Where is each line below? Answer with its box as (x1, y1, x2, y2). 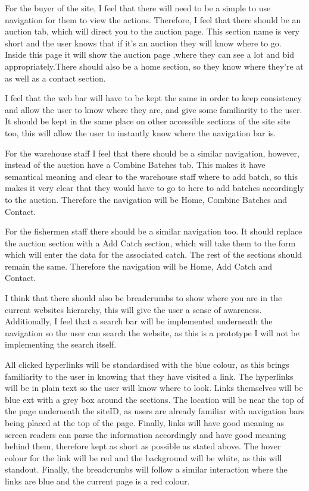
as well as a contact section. (5, 71, 106, 84)
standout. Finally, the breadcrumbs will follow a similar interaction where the (5, 463, 288, 476)
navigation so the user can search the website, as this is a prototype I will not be (5, 326, 299, 339)
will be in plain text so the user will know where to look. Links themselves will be (5, 381, 303, 394)
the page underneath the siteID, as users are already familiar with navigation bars (5, 405, 305, 417)
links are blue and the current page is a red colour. (5, 474, 190, 487)
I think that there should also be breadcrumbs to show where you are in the (5, 292, 282, 304)
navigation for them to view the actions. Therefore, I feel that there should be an (5, 13, 301, 26)
